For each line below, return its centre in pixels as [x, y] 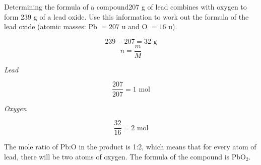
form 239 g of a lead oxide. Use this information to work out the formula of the [126, 16]
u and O [135, 26]
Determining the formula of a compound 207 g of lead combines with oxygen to [125, 7]
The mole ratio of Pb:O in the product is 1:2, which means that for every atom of [130, 147]
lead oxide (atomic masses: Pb [51, 26]
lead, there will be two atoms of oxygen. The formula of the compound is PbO [125, 156]
